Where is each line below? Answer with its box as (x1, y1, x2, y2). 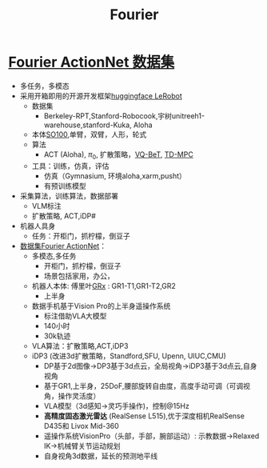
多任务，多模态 (19, 81, 70, 90)
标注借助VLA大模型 (43, 310, 107, 321)
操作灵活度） (58, 390, 101, 401)
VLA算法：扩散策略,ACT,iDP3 (31, 341, 129, 350)
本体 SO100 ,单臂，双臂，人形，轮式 (31, 130, 147, 139)
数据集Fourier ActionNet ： (19, 241, 106, 250)
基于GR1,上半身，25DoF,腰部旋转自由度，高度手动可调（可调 (43, 381, 244, 390)
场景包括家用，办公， (43, 270, 114, 281)
